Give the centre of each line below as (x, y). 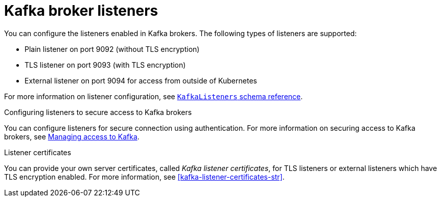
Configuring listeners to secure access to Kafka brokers (98, 112)
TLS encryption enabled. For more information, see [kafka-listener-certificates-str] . (144, 177)
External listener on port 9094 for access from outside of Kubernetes (141, 80)
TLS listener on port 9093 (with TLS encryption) (105, 65)
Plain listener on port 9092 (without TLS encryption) (112, 49)
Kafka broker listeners (81, 11)
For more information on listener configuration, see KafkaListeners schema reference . (154, 96)
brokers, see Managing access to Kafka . (72, 136)
